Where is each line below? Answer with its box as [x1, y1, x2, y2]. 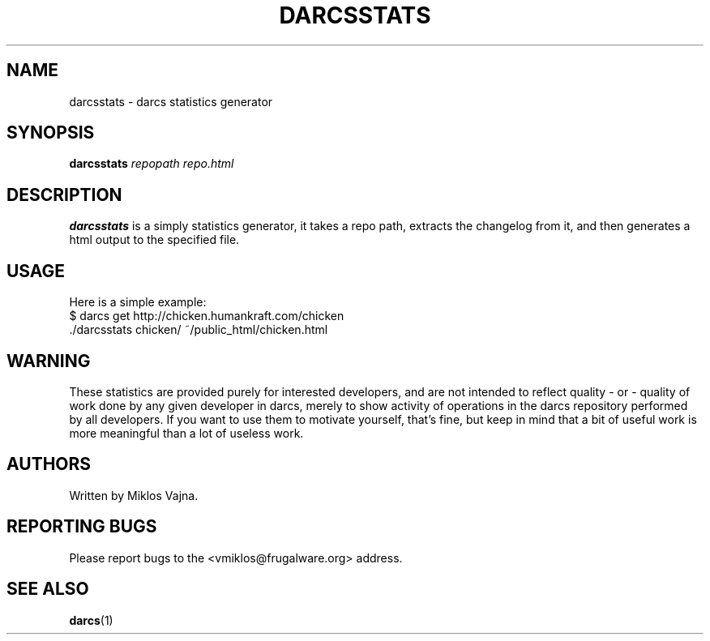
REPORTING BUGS [6, 516, 157, 537]
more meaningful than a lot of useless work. [69, 425, 304, 440]
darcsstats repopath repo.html [69, 156, 234, 171]
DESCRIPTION [6, 184, 122, 205]
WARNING [6, 350, 91, 371]
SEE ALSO [6, 579, 89, 600]
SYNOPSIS [6, 122, 95, 143]
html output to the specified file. [69, 233, 240, 247]
